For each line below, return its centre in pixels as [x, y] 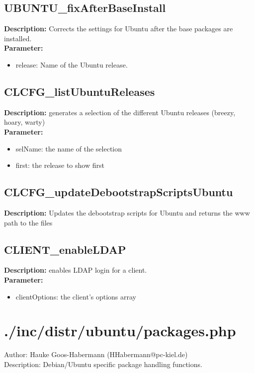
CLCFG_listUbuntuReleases [80, 91]
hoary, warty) [25, 122]
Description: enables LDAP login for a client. [76, 270]
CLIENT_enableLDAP [65, 249]
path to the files [28, 222]
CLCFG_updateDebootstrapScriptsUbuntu [119, 192]
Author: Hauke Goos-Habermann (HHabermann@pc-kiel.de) [96, 354]
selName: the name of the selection [69, 148]
